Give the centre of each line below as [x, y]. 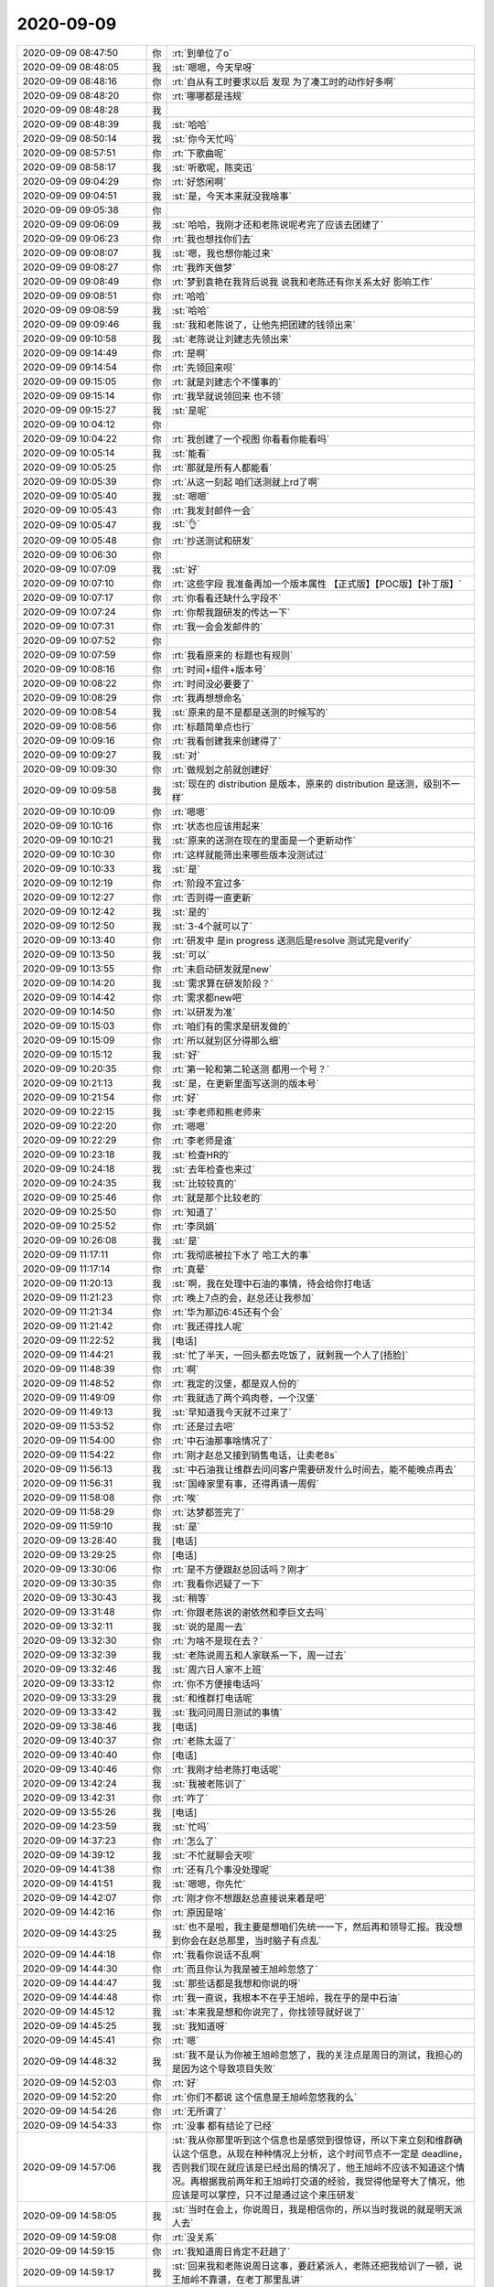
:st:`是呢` [190, 410]
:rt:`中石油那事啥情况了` [222, 1441]
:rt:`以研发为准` [204, 1012]
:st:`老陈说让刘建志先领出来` [231, 338]
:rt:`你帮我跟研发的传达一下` [231, 612]
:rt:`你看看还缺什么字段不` [226, 597]
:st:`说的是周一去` [209, 1627]
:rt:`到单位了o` [202, 53]
